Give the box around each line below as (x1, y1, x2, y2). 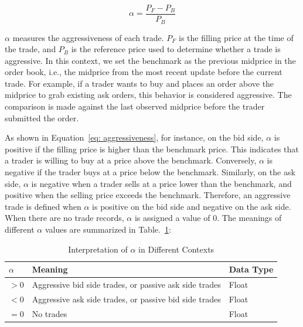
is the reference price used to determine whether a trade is (71, 43, 281, 55)
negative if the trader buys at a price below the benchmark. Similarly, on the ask (5, 166, 295, 178)
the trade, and (5, 43, 56, 55)
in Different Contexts (138, 243, 215, 255)
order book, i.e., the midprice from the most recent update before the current (5, 66, 282, 78)
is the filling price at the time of (179, 31, 294, 43)
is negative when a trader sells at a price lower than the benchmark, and (31, 177, 292, 189)
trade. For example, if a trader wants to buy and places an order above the (5, 77, 274, 89)
